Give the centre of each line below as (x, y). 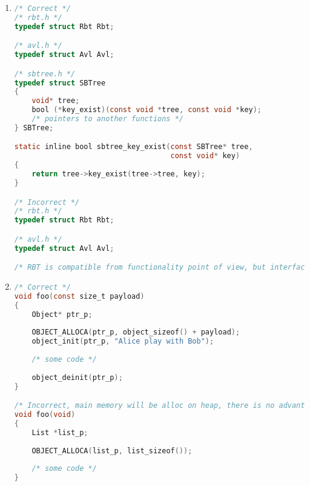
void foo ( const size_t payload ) (79, 296)
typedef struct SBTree (60, 83)
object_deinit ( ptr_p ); (77, 377)
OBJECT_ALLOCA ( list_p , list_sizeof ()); (112, 451)
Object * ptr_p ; (62, 314)
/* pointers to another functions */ (107, 119)
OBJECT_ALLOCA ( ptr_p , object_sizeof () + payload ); (136, 332)
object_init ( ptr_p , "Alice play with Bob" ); (123, 341)
